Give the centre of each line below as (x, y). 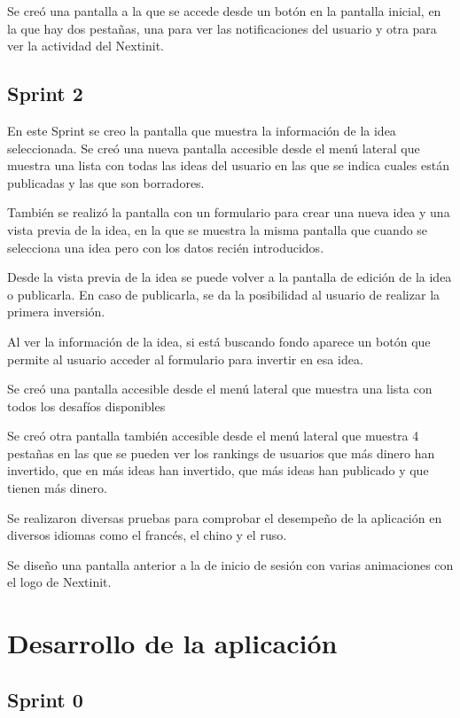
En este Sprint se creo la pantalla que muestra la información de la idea (202, 130)
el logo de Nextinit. (59, 582)
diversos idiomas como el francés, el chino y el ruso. (147, 535)
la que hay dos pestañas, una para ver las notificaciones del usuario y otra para (222, 28)
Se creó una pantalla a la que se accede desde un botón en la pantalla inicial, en (224, 11)
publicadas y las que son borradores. (106, 182)
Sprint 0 (45, 699)
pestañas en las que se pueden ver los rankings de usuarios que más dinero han (221, 453)
